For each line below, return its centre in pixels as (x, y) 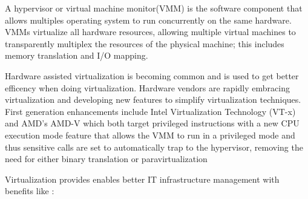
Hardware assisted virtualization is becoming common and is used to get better (152, 75)
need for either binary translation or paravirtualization (106, 159)
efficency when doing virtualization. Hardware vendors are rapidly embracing (147, 87)
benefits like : (30, 191)
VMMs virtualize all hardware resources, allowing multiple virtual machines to (150, 32)
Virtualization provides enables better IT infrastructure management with (142, 179)
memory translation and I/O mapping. (77, 55)
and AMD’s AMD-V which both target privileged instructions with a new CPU (152, 123)
